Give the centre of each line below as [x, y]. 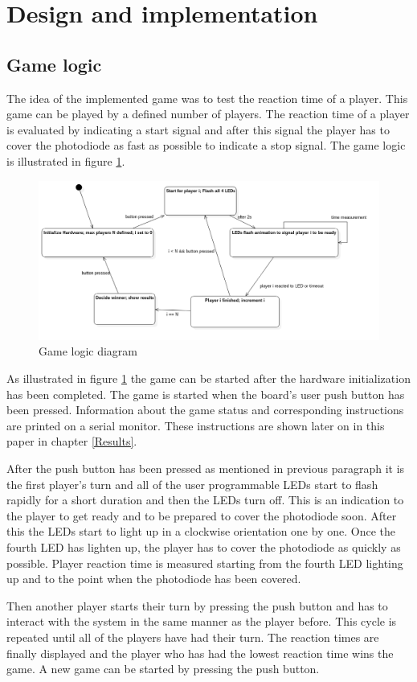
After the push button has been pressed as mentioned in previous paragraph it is [206, 468]
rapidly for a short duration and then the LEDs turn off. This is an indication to [205, 500]
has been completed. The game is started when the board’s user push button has [206, 394]
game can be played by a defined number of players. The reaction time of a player [208, 114]
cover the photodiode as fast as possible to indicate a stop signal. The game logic [206, 145]
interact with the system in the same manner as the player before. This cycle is [202, 621]
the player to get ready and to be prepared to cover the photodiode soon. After [202, 515]
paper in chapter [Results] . [72, 441]
